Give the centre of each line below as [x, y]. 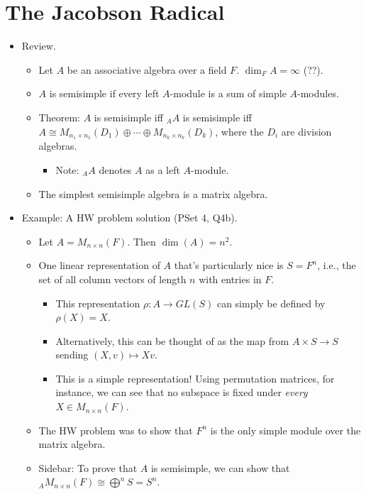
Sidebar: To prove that [88, 467]
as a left [163, 169]
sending [72, 355]
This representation [98, 303]
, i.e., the [337, 265]
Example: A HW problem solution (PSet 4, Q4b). [129, 218]
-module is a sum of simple [228, 93]
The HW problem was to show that [116, 430]
